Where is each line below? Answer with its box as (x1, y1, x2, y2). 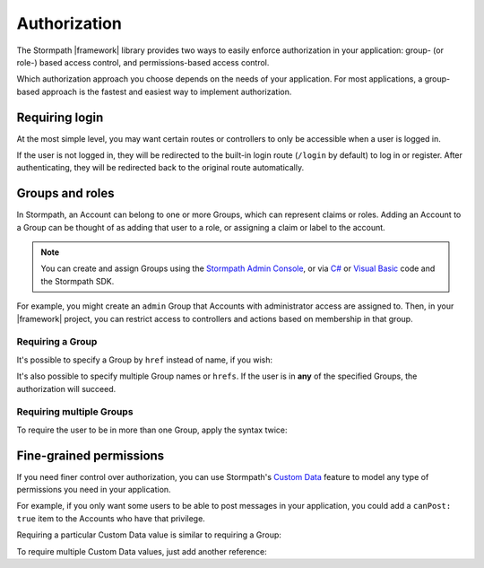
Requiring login (16, 109, 104, 125)
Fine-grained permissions (16, 448, 165, 463)
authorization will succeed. (16, 383, 117, 394)
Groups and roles (16, 186, 116, 201)
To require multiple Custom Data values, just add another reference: (16, 546, 268, 556)
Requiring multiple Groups (16, 406, 134, 418)
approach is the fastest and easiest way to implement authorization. (41, 86, 292, 97)
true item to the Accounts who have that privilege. (16, 512, 205, 524)
